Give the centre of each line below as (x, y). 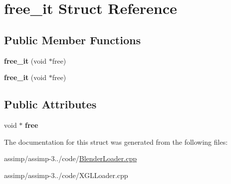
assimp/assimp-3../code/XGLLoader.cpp (66, 175)
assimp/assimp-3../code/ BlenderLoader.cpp (71, 158)
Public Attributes (50, 104)
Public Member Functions (72, 40)
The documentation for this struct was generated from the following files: (116, 141)
